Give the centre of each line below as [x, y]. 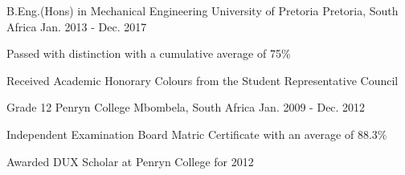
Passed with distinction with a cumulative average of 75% [149, 53]
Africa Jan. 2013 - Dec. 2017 [77, 26]
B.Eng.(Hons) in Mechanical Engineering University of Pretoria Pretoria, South [202, 10]
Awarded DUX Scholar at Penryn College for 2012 [130, 161]
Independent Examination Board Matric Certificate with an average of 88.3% [197, 134]
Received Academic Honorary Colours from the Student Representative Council [202, 80]
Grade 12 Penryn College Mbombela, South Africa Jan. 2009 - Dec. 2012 [186, 107]
